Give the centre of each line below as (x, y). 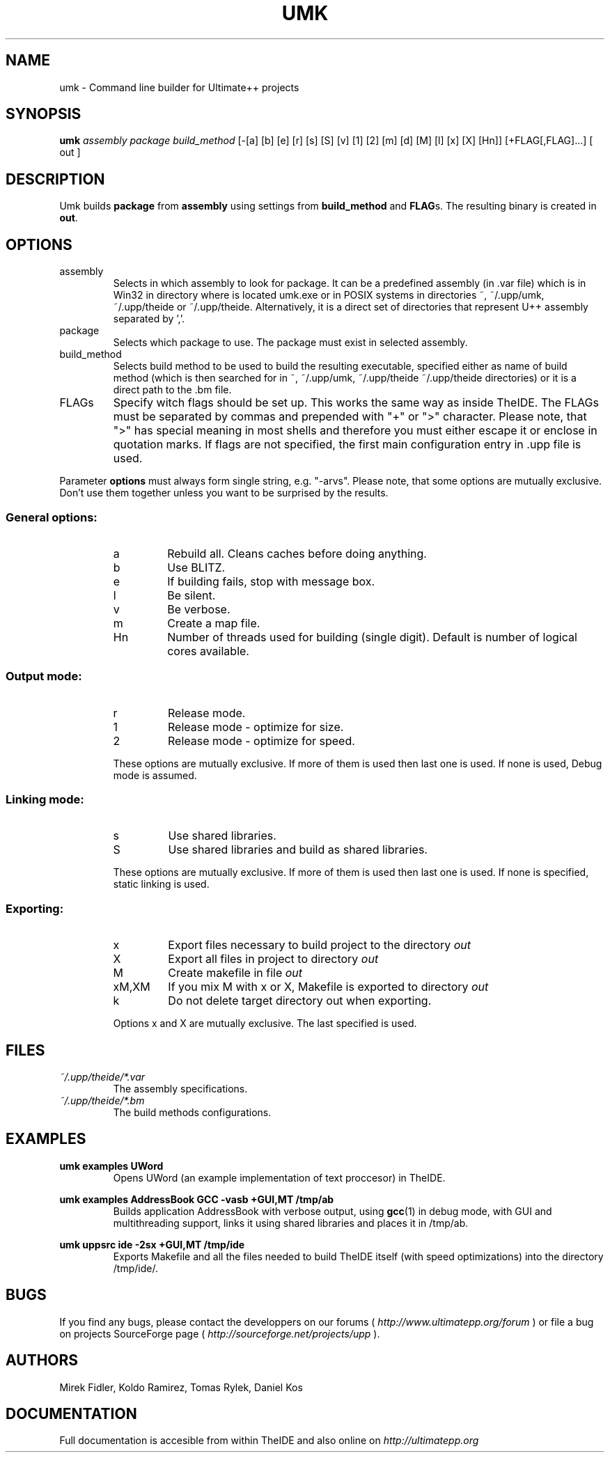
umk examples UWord (111, 1166)
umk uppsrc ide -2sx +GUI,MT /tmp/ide (152, 1244)
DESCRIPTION (55, 179)
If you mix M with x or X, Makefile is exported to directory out (328, 987)
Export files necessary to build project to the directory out (320, 945)
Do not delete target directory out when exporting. (300, 1001)
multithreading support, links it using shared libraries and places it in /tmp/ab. (291, 1223)
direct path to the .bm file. (172, 390)
